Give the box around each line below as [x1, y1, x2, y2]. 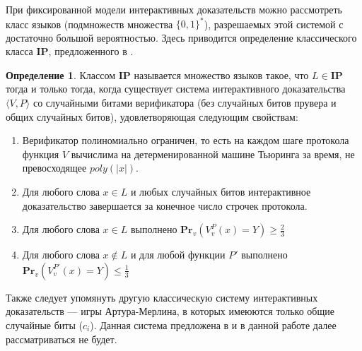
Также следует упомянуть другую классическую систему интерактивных [6, 290, 318, 304]
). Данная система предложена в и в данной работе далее [90, 318, 337, 332]
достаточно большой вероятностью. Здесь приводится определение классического [6, 30, 357, 44]
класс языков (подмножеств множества [6, 16, 173, 31]
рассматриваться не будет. [6, 331, 117, 346]
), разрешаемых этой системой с [204, 16, 344, 31]
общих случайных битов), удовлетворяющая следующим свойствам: [6, 109, 298, 124]
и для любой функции [130, 247, 226, 262]
